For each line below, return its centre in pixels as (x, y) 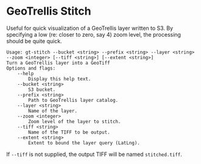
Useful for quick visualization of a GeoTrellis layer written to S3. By (90, 28)
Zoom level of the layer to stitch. (75, 121)
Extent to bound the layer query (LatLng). (84, 143)
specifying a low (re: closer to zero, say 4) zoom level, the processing (94, 34)
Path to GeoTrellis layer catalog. (73, 100)
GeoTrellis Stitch (49, 11)
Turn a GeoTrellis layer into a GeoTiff (58, 63)
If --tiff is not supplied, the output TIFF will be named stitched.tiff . (94, 154)
